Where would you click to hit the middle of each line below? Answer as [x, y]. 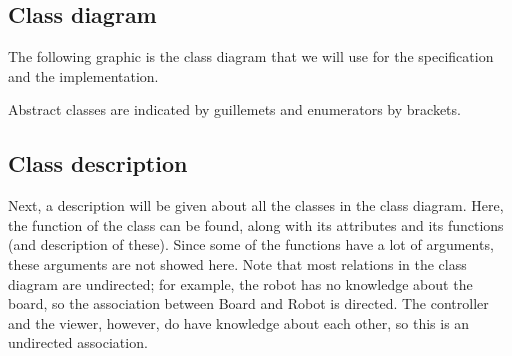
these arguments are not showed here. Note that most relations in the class [237, 263]
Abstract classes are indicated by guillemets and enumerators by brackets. [234, 109]
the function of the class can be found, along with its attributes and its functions [256, 224]
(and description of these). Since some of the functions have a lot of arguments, [251, 244]
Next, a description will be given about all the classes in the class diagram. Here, [256, 205]
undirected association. [78, 342]
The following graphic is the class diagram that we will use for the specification [251, 56]
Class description [98, 163]
